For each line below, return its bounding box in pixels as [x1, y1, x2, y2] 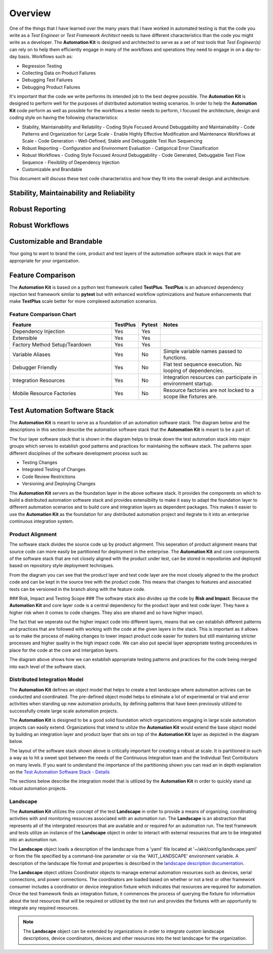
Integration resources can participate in [163, 373, 257, 380]
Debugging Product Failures [22, 84, 80, 90]
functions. [163, 354, 188, 361]
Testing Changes [22, 459, 58, 465]
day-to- [245, 46, 261, 53]
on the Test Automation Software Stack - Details [9, 769, 110, 775]
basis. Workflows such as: [18, 54, 73, 60]
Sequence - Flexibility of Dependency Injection [22, 159, 120, 165]
